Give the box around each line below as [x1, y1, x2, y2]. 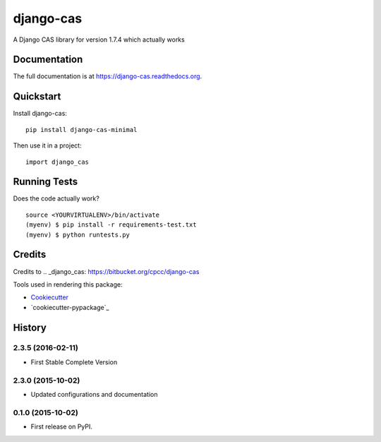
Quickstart [13, 90, 61, 102]
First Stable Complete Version [30, 357, 118, 366]
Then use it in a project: [13, 141, 82, 150]
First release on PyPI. [30, 422, 93, 431]
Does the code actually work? [13, 194, 100, 203]
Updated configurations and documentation [30, 390, 158, 398]
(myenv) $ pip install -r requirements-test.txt [25, 221, 197, 229]
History [13, 321, 47, 333]
